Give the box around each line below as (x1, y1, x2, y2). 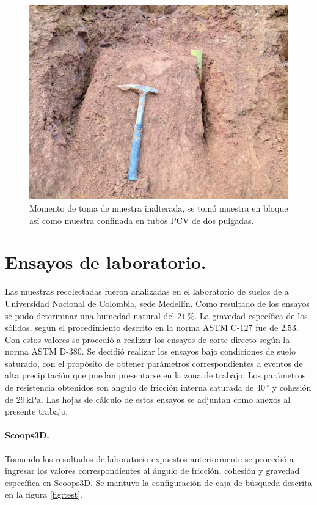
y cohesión (272, 381, 312, 394)
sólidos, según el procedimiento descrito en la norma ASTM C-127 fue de (5, 321, 279, 334)
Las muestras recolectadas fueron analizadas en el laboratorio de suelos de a (5, 285, 289, 298)
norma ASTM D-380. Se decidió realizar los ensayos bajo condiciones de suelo (5, 345, 296, 358)
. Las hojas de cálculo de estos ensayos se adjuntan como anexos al (40, 393, 291, 405)
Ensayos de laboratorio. (5, 249, 206, 275)
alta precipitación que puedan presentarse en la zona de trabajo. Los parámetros (5, 369, 306, 382)
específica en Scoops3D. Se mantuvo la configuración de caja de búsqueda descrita (5, 476, 312, 488)
